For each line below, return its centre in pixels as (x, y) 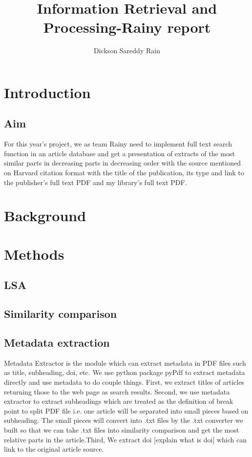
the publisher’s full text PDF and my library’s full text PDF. (95, 182)
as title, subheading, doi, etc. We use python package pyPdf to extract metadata (125, 372)
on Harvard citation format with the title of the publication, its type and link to (124, 173)
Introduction (47, 92)
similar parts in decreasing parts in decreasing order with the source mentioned (122, 163)
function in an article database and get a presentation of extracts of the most (119, 153)
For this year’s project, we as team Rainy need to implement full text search (118, 144)
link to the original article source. (54, 449)
